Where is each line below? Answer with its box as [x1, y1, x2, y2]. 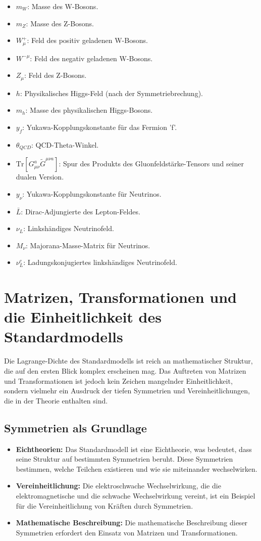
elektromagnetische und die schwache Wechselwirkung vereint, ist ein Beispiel [16, 490, 255, 501]
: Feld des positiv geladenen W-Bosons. [27, 35, 148, 46]
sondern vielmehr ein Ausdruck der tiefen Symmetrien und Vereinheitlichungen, [4, 385, 250, 396]
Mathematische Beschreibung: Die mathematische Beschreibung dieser [16, 517, 248, 528]
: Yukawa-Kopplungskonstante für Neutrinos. [22, 188, 162, 199]
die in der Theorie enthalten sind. [4, 395, 108, 405]
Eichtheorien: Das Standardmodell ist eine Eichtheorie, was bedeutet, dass [16, 443, 252, 454]
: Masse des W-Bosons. [27, 1, 98, 11]
